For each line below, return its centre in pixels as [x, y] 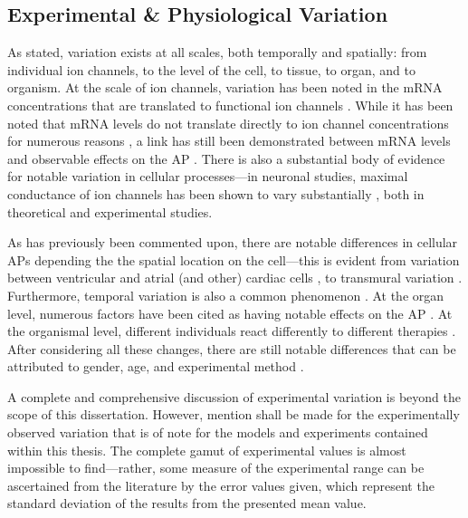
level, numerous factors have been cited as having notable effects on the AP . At [230, 313]
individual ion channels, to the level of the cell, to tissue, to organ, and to [212, 69]
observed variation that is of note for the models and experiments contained [218, 432]
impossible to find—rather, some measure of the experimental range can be [216, 468]
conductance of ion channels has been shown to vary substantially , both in [216, 193]
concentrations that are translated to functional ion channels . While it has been [230, 105]
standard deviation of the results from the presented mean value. [187, 503]
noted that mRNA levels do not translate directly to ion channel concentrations [228, 123]
